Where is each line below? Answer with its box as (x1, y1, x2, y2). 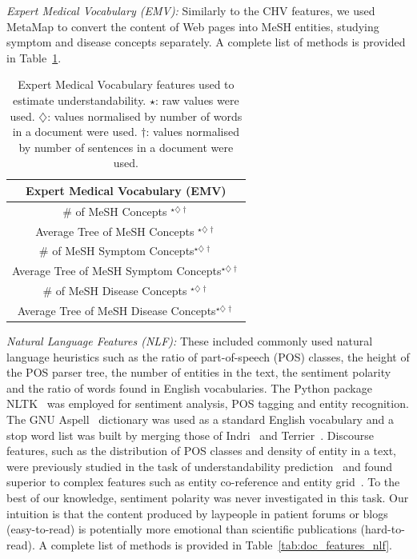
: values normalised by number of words (47, 107, 243, 124)
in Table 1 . (6, 49, 62, 66)
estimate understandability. (12, 91, 146, 108)
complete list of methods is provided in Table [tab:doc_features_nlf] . (50, 536, 392, 553)
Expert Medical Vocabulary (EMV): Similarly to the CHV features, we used (6, 2, 375, 18)
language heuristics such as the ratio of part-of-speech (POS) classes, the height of (6, 348, 410, 365)
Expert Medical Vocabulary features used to (18, 76, 235, 93)
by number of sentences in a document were (18, 138, 234, 155)
